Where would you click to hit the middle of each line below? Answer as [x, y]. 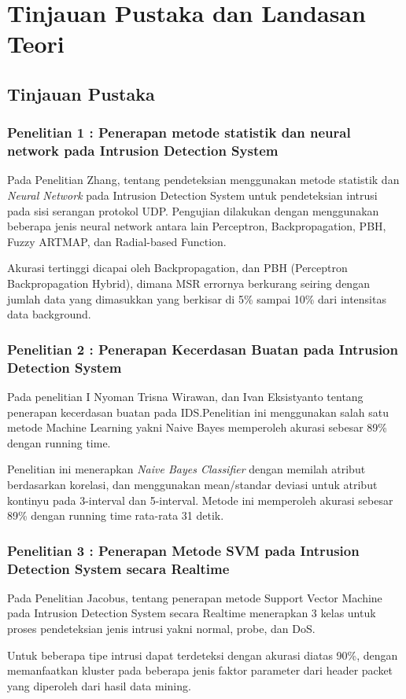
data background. [49, 314]
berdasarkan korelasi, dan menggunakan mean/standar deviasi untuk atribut [192, 484]
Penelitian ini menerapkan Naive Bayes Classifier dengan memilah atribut [186, 469]
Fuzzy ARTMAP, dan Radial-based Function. [117, 241]
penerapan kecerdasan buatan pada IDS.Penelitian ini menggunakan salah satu [198, 412]
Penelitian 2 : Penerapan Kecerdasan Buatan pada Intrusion [203, 349]
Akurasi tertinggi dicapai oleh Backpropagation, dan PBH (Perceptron [177, 268]
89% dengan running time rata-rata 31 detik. [116, 515]
